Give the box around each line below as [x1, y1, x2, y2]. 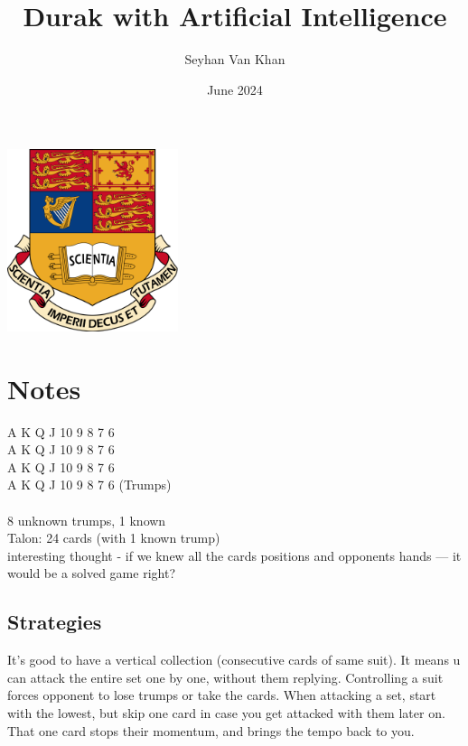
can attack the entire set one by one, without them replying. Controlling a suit [7, 667, 444, 686]
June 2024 [207, 79, 263, 98]
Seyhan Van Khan [184, 50, 285, 69]
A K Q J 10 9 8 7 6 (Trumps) [7, 475, 172, 494]
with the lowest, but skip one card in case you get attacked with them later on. [7, 703, 445, 722]
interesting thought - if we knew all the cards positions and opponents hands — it [7, 546, 462, 564]
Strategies [7, 608, 102, 636]
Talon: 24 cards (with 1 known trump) [7, 528, 220, 547]
